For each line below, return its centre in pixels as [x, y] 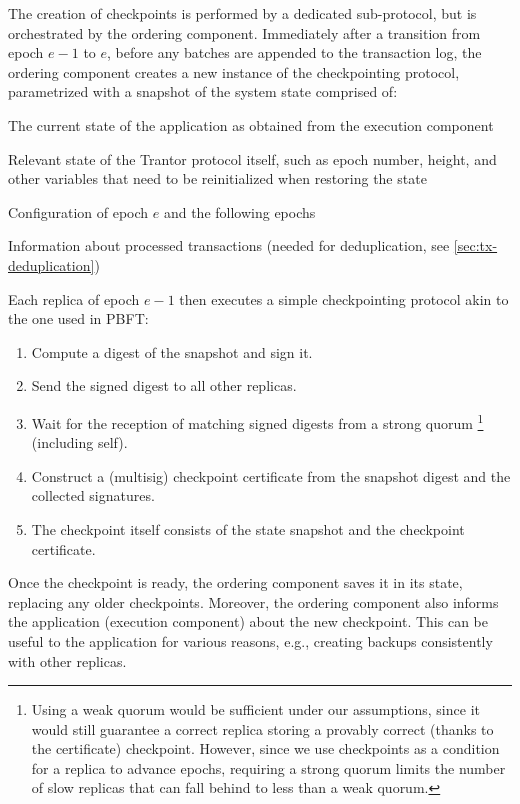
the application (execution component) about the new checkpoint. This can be [248, 621]
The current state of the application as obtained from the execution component [251, 124]
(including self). [79, 442]
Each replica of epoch [74, 298]
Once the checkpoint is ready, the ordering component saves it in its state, [235, 582]
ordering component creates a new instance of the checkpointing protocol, [234, 71]
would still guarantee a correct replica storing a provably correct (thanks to [262, 728]
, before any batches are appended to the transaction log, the [294, 52]
